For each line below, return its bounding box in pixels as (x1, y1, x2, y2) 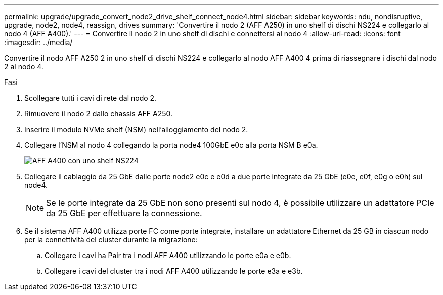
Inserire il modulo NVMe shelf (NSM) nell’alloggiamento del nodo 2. (24, 125, 248, 134)
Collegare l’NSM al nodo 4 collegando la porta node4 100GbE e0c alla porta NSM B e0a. (24, 141, 318, 149)
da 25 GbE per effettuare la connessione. (46, 208, 202, 218)
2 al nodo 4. (4, 62, 43, 71)
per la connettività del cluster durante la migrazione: (24, 235, 198, 244)
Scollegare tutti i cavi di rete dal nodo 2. (24, 94, 157, 102)
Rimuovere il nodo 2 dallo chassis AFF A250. (24, 109, 173, 118)
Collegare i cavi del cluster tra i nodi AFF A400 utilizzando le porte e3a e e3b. (45, 267, 303, 275)
